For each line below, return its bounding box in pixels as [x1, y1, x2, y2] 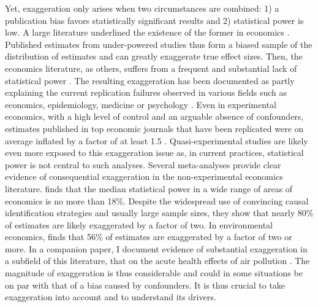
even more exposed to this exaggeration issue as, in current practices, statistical [5, 146, 304, 159]
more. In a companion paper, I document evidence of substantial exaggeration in [5, 242, 308, 255]
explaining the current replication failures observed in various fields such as [5, 86, 287, 99]
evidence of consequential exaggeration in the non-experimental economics [5, 170, 283, 183]
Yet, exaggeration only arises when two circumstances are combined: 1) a [5, 2, 279, 14]
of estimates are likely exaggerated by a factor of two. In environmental [5, 218, 273, 231]
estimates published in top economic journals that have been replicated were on [5, 122, 304, 134]
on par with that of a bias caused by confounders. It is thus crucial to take [5, 278, 286, 291]
